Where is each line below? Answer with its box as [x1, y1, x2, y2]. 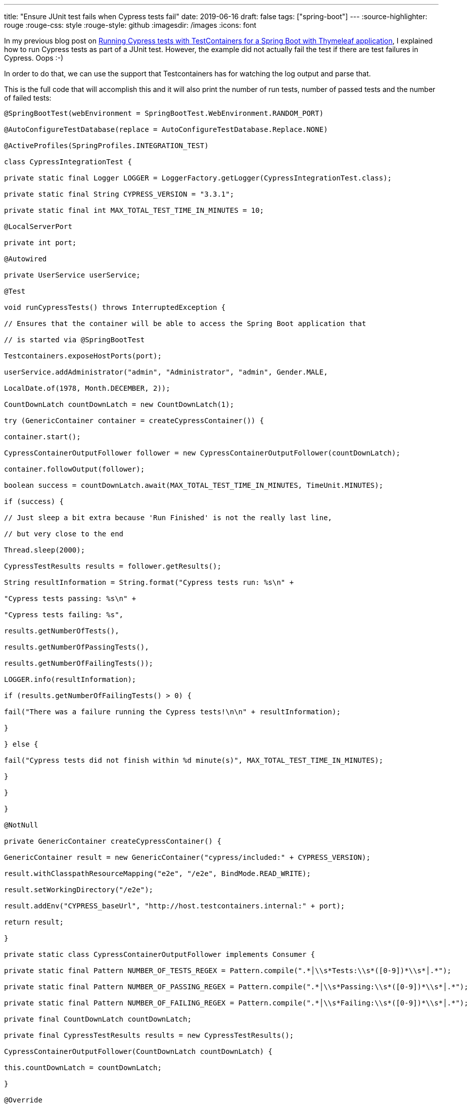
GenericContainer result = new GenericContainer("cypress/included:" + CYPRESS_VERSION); [4, 853, 370, 861]
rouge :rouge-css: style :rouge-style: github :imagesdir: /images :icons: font [4, 21, 256, 29]
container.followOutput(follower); [4, 465, 145, 473]
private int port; [4, 239, 77, 247]
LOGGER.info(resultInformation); [4, 675, 136, 683]
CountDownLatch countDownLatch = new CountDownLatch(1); [4, 400, 234, 408]
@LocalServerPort [4, 222, 72, 231]
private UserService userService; [4, 271, 140, 279]
